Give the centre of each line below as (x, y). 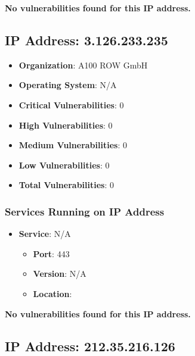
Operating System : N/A (68, 85)
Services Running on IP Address (85, 211)
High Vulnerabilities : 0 (66, 125)
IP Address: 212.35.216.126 (90, 346)
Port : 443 (51, 253)
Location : (52, 293)
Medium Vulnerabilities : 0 (73, 145)
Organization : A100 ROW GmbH (83, 65)
